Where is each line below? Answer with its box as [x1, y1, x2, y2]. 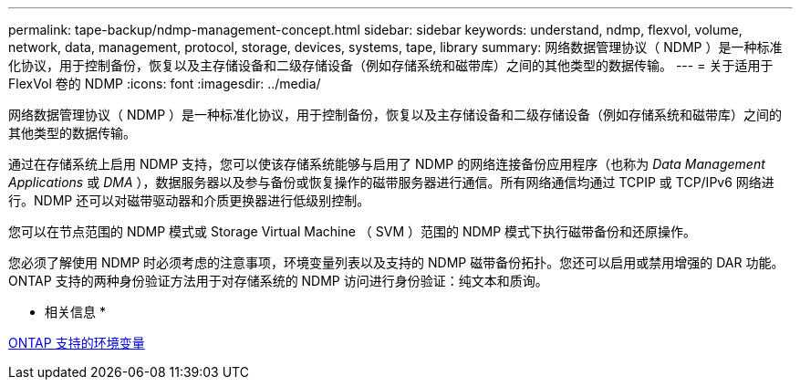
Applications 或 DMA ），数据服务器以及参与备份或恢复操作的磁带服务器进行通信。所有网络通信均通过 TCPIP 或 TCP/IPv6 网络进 [8, 174, 774, 190]
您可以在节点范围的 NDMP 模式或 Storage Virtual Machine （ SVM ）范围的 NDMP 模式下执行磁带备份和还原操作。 [8, 224, 697, 239]
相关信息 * [45, 304, 106, 319]
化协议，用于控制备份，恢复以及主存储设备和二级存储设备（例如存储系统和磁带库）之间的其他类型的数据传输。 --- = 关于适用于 [8, 58, 774, 73]
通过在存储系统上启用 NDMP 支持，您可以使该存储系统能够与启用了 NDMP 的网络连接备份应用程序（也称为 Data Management [8, 156, 765, 172]
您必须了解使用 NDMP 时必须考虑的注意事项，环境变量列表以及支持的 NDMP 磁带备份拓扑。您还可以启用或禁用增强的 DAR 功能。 [8, 255, 784, 270]
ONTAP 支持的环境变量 [8, 335, 145, 350]
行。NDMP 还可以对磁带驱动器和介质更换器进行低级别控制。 [8, 193, 370, 208]
